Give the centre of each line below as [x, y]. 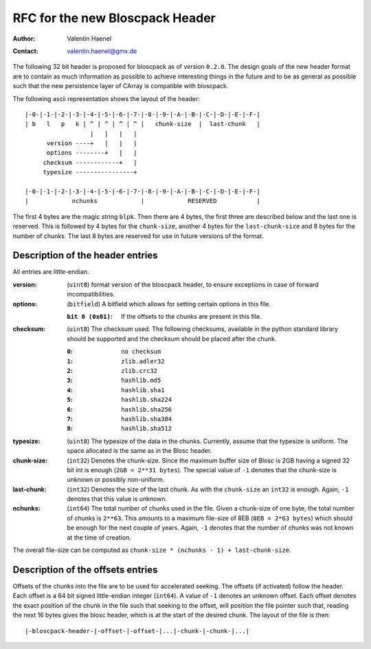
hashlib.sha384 [147, 419]
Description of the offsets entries [85, 570]
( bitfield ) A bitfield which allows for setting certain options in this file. [169, 304]
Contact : [26, 51]
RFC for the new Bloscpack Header [114, 18]
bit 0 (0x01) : [90, 317]
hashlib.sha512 [147, 429]
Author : [24, 39]
